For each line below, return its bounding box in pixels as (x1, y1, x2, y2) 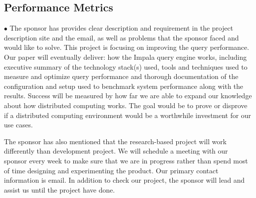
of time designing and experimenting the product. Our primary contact (4, 165, 219, 175)
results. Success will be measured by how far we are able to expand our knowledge (4, 90, 252, 101)
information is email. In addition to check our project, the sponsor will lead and (4, 175, 245, 185)
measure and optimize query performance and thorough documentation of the (4, 71, 238, 81)
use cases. (4, 119, 33, 130)
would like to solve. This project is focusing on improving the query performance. (4, 42, 249, 52)
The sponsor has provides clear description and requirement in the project (9, 23, 233, 33)
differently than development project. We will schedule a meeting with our (4, 146, 228, 156)
